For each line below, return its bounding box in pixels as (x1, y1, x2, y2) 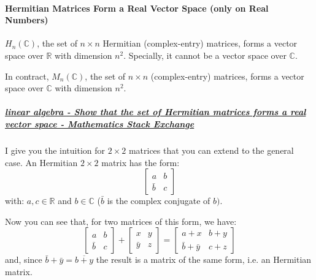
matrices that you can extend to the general (128, 143, 294, 156)
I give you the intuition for (5, 143, 106, 156)
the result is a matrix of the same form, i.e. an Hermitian (96, 253, 312, 266)
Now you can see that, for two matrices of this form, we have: (5, 214, 237, 227)
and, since (5, 253, 42, 266)
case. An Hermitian (5, 156, 78, 168)
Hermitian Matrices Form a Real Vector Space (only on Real (5, 1, 269, 14)
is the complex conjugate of (107, 194, 210, 207)
